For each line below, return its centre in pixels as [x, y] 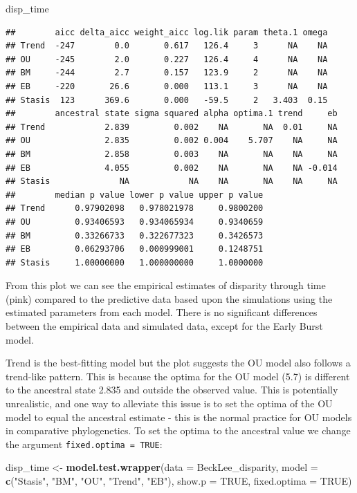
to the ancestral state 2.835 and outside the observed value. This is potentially [172, 390]
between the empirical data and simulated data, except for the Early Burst [164, 326]
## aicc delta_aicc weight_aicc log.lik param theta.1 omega [167, 32]
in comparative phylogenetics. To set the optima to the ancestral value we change [178, 430]
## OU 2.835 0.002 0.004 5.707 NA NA [172, 141]
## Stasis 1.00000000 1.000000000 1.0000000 [135, 262]
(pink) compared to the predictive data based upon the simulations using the [169, 298]
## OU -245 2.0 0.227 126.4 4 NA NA [167, 59]
